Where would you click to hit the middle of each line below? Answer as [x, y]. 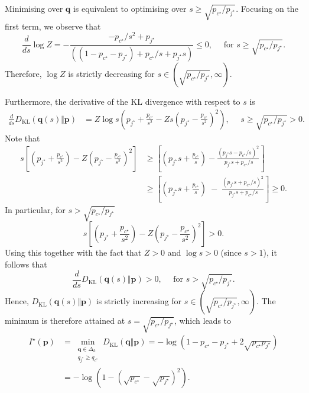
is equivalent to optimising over [130, 8]
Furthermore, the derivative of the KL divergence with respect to [123, 102]
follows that [26, 264]
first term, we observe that [53, 26]
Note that [22, 138]
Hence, [17, 301]
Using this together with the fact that [73, 252]
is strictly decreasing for [111, 74]
